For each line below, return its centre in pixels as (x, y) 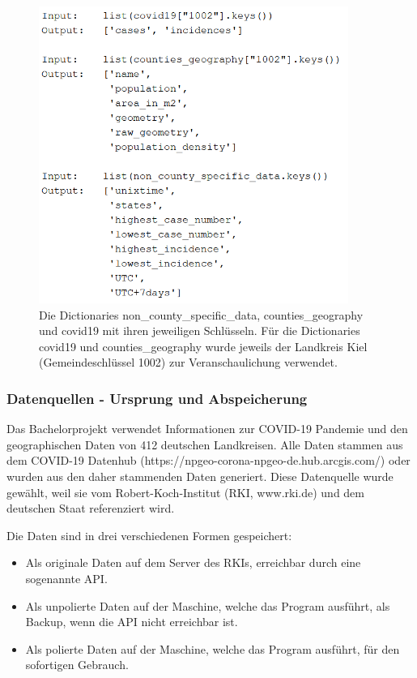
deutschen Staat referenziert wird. (91, 508)
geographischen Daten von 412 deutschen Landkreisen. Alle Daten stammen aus (205, 444)
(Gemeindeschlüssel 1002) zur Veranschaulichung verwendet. (188, 362)
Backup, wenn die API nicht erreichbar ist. (132, 622)
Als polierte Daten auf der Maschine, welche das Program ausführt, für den (213, 648)
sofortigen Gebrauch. (77, 665)
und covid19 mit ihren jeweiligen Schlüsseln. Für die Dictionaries (200, 330)
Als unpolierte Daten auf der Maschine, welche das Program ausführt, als (208, 605)
